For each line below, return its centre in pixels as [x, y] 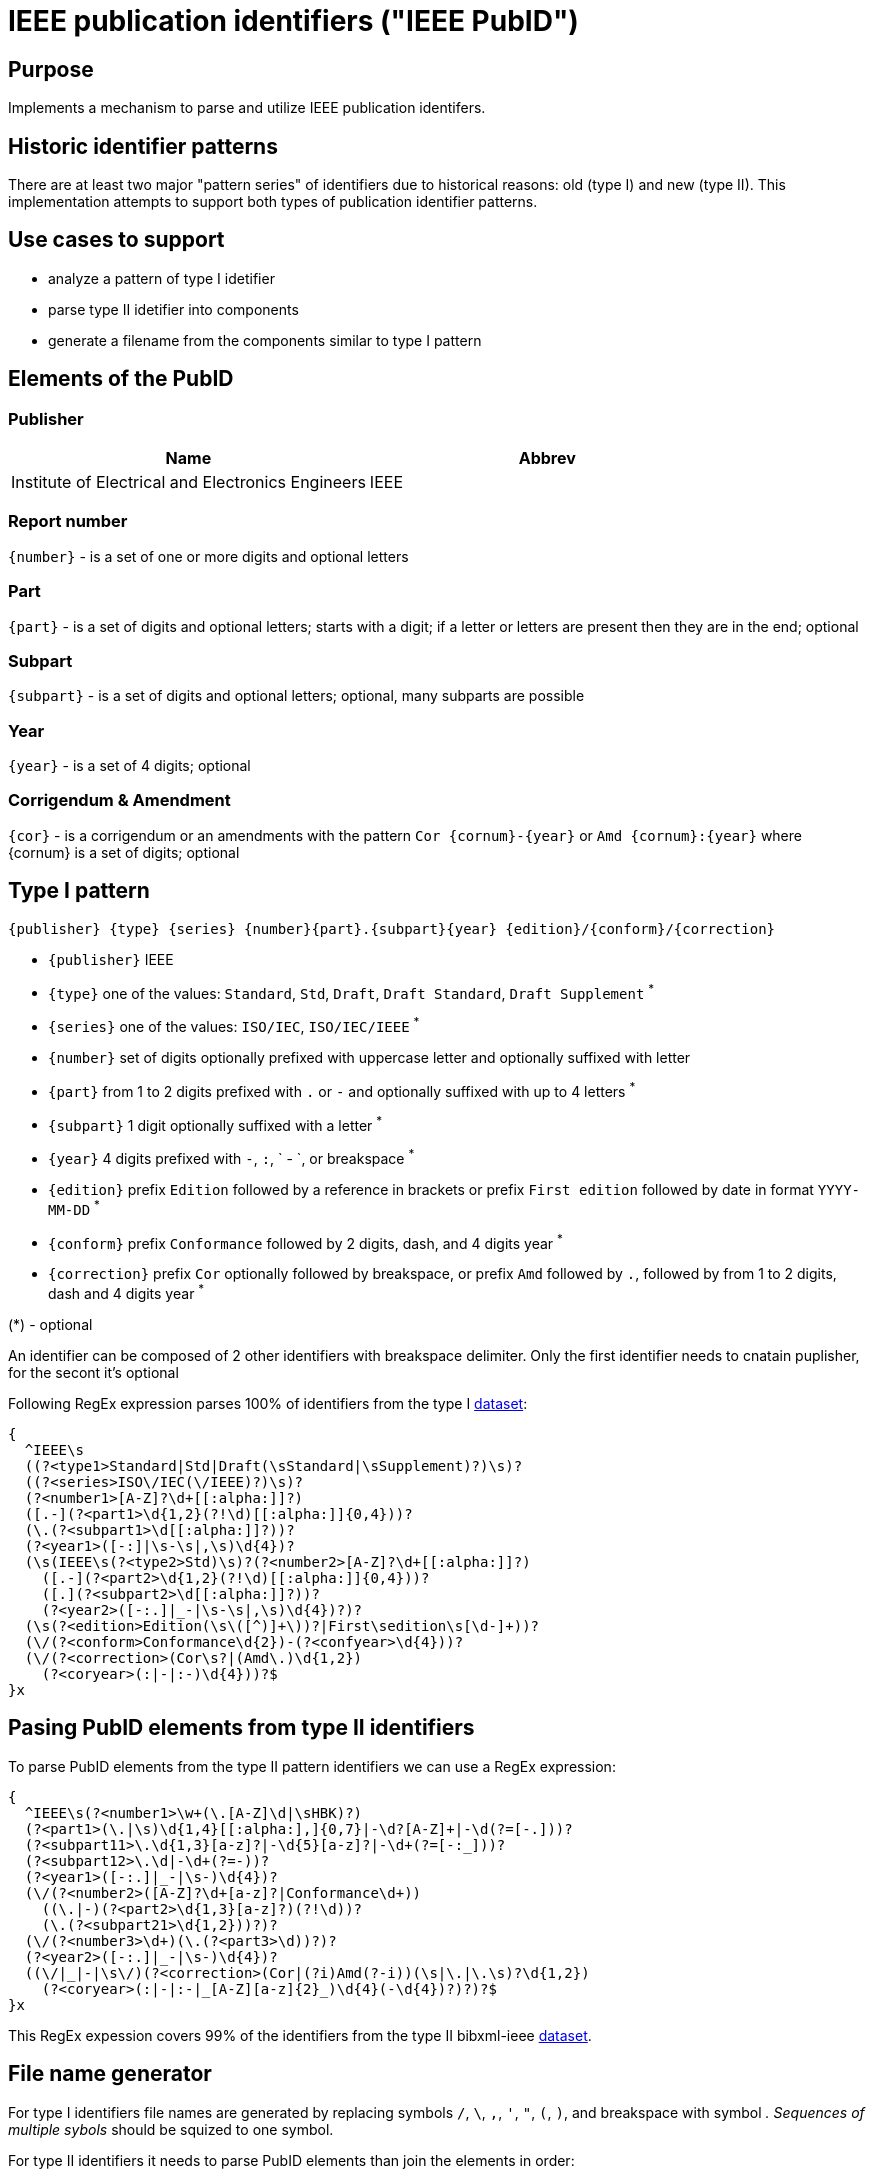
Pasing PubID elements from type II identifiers [241, 1728]
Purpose [51, 69]
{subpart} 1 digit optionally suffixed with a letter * [215, 1123]
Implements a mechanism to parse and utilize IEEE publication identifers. [247, 108]
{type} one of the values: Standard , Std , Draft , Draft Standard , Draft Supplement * [351, 991]
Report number [68, 521]
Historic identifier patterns [143, 146]
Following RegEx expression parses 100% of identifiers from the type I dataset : [268, 1403]
